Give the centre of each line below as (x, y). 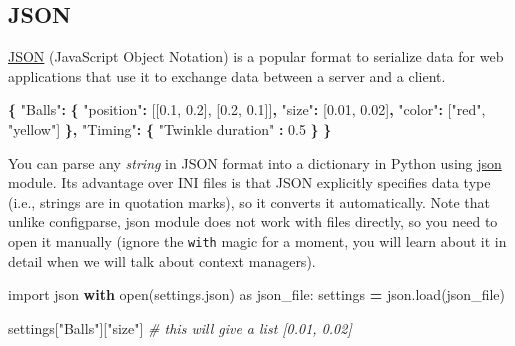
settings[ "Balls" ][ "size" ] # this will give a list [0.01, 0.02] (180, 327)
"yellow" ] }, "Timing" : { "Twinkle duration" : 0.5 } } (170, 128)
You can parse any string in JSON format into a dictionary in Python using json (255, 162)
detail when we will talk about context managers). (162, 260)
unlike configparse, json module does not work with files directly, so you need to (253, 221)
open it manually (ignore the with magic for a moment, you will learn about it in (257, 240)
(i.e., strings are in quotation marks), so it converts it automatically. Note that (249, 201)
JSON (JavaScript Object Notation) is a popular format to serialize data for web (256, 56)
